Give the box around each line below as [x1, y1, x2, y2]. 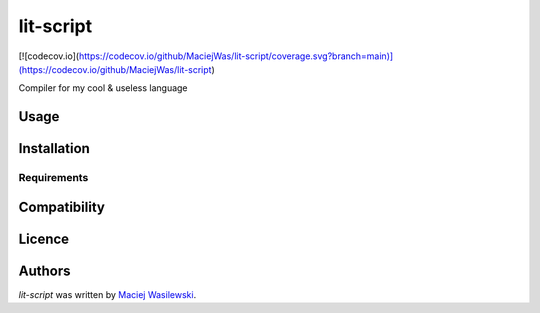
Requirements [18, 171, 89, 185]
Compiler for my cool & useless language [18, 82, 189, 94]
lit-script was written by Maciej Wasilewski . [18, 288, 197, 300]
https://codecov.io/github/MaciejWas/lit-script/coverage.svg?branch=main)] [78, 50, 394, 62]
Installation [18, 140, 90, 157]
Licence [18, 230, 70, 247]
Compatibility [18, 198, 105, 215]
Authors [18, 262, 71, 279]
